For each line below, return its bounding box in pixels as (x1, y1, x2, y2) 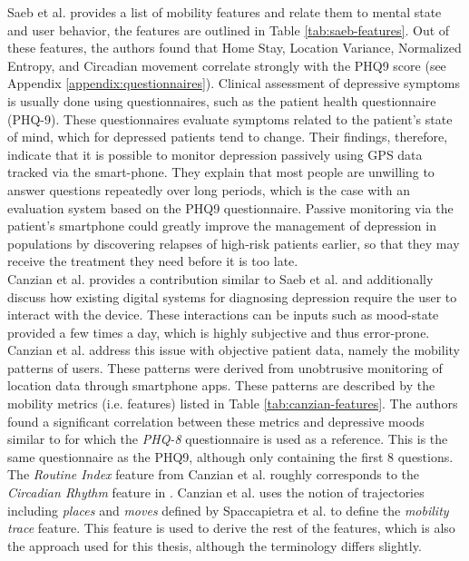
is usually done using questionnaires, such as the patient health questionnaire (7, 91, 436, 110)
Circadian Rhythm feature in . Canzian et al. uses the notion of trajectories (7, 483, 425, 502)
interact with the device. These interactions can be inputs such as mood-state (7, 305, 439, 324)
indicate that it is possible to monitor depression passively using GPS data (7, 144, 423, 163)
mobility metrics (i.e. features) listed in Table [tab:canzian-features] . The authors (7, 394, 458, 413)
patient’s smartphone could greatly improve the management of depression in (7, 216, 436, 235)
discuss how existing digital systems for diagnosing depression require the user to (7, 287, 457, 306)
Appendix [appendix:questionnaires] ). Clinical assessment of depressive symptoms (7, 74, 461, 93)
